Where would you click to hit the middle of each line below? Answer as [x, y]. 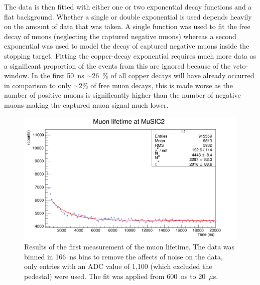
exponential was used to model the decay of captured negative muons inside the [127, 46]
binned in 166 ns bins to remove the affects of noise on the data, [123, 256]
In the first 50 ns [58, 75]
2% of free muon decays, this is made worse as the [156, 85]
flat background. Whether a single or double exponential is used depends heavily [128, 16]
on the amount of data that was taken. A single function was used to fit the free [127, 26]
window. [17, 75]
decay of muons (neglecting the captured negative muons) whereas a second [120, 36]
